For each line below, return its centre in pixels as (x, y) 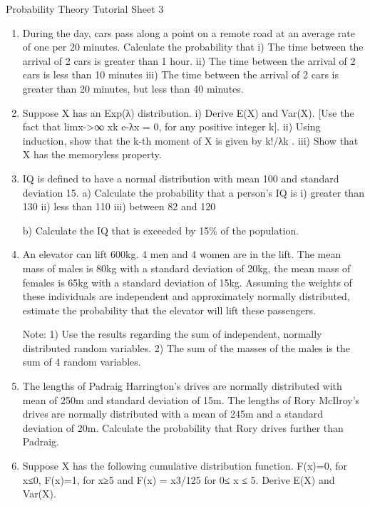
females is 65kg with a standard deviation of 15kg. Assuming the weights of (187, 282)
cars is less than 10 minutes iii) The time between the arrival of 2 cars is (180, 74)
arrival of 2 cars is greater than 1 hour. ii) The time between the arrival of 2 (189, 60)
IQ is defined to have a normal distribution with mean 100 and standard (181, 178)
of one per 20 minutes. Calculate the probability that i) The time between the (193, 47)
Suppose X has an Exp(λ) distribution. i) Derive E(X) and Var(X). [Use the (188, 112)
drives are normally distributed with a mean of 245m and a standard (173, 414)
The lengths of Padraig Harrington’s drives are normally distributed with (182, 386)
